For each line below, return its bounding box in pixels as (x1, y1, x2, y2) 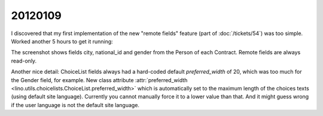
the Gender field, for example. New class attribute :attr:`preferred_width (11, 76, 188, 83)
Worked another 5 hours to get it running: (11, 37, 113, 45)
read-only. (11, 57, 37, 64)
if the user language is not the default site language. (11, 101, 140, 108)
